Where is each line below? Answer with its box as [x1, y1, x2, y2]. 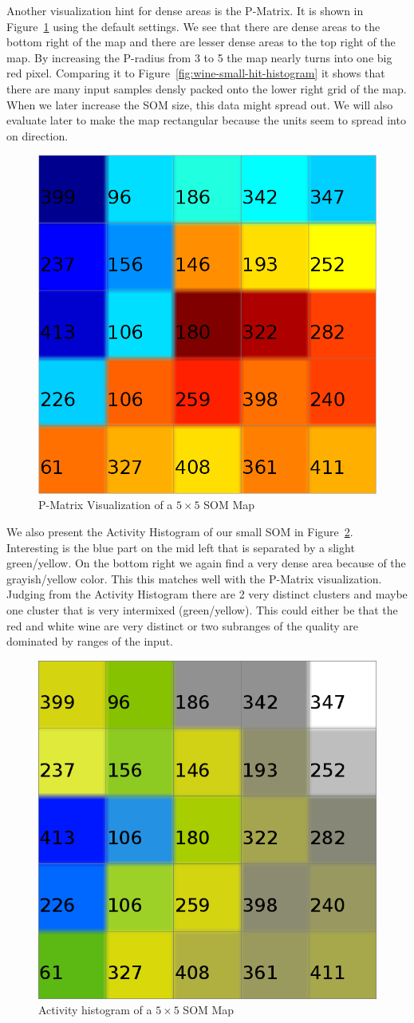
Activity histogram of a [38, 1001, 152, 1018]
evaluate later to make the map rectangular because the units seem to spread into [6, 112, 406, 128]
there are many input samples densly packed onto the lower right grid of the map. [6, 80, 407, 97]
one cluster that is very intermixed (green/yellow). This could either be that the [6, 602, 398, 618]
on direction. [6, 127, 69, 144]
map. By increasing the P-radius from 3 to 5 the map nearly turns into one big [6, 49, 392, 65]
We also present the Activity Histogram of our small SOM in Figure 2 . [6, 523, 353, 540]
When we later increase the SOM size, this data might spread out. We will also [6, 96, 393, 113]
